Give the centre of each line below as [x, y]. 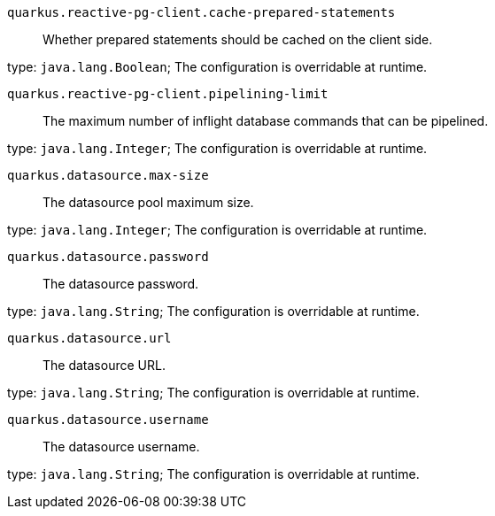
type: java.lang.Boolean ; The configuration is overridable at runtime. [217, 67]
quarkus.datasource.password [108, 257]
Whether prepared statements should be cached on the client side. [238, 39]
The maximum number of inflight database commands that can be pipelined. [266, 121]
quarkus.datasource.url [89, 338]
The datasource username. [121, 447]
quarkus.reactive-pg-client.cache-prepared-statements [201, 12]
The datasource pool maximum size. [148, 202]
